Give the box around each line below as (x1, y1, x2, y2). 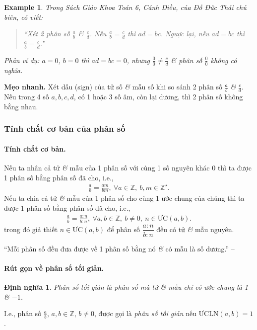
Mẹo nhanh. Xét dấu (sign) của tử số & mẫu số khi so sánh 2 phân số (4, 82, 222, 92)
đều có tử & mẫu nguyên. (156, 224, 234, 234)
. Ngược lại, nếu (160, 28, 209, 39)
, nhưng (127, 55, 150, 65)
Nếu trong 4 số (4, 91, 49, 102)
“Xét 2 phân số (23, 28, 70, 39)
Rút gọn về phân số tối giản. (4, 262, 104, 273)
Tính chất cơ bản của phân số (4, 122, 126, 135)
